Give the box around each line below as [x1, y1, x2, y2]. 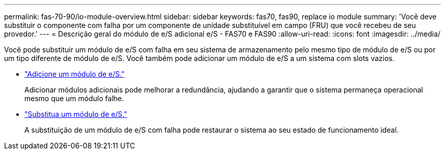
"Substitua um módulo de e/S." [24, 110, 128, 118]
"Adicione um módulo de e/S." [24, 70, 125, 78]
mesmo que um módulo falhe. [24, 94, 124, 103]
